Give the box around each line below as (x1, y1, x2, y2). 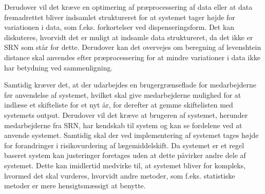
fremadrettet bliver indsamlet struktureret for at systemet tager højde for (4, 11, 235, 22)
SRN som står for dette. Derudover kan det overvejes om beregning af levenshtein (4, 42, 261, 52)
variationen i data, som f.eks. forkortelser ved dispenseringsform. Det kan (4, 22, 235, 32)
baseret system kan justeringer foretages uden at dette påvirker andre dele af (4, 150, 246, 161)
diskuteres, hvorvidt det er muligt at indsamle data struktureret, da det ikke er (4, 31, 253, 42)
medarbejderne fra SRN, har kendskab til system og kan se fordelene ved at (4, 119, 242, 130)
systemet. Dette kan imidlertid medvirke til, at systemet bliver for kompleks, (4, 160, 246, 170)
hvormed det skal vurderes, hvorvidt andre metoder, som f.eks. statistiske (4, 170, 235, 181)
